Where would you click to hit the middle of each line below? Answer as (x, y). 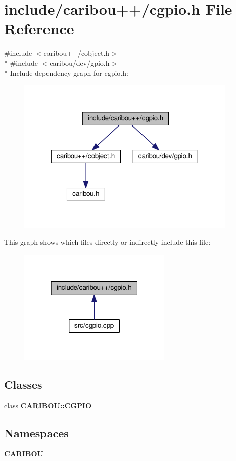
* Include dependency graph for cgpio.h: (66, 73)
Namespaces (36, 432)
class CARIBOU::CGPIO (48, 405)
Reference (39, 29)
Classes (23, 384)
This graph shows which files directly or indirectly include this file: (107, 242)
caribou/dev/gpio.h (80, 62)
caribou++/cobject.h (77, 53)
